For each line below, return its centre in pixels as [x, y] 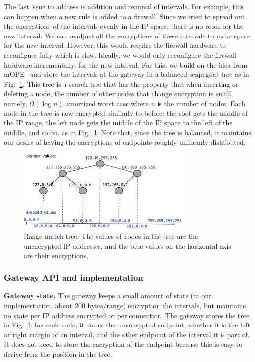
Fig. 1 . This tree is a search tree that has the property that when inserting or [121, 84]
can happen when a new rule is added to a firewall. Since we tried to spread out [125, 16]
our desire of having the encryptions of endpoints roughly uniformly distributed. [125, 142]
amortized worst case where [107, 103]
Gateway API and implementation [74, 277]
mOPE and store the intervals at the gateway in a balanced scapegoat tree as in [127, 74]
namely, [16, 103]
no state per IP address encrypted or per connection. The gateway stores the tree [127, 315]
